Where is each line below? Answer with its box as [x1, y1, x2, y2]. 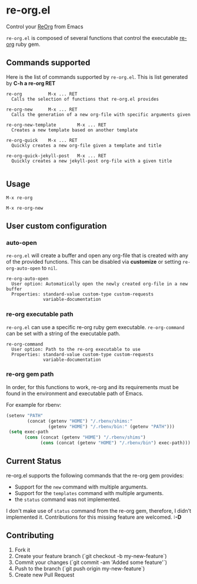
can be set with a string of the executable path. [6, 330, 121, 337]
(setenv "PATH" [6, 413, 44, 419]
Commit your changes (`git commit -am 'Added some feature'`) [14, 559, 168, 566]
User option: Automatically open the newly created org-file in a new [11, 281, 188, 287]
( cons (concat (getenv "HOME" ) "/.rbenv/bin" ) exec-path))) [40, 440, 191, 446]
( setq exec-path [8, 429, 49, 435]
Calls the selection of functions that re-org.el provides [11, 96, 159, 102]
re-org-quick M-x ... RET [6, 137, 78, 143]
